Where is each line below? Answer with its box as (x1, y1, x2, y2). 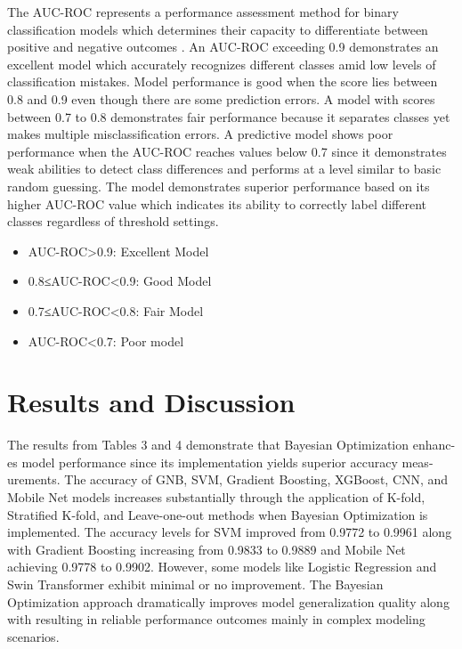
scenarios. (7, 627, 60, 645)
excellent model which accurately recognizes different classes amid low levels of (7, 54, 436, 73)
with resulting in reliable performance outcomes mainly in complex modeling (7, 610, 426, 629)
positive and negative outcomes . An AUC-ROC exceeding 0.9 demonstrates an (7, 37, 439, 56)
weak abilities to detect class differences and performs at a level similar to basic (7, 159, 442, 178)
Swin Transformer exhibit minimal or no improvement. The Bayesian (7, 574, 384, 593)
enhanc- (412, 435, 456, 454)
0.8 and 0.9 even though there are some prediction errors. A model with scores (7, 89, 435, 108)
